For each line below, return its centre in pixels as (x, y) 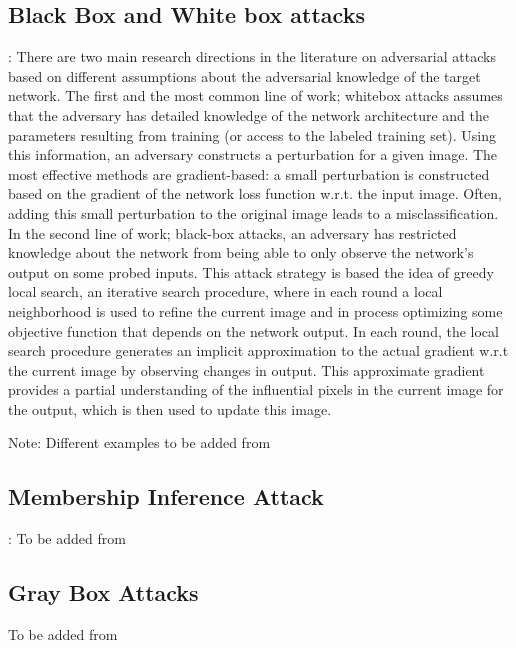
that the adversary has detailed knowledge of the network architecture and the (249, 114)
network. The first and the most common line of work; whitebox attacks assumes (255, 95)
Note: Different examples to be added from (139, 442)
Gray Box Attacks (103, 592)
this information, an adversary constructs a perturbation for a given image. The (253, 154)
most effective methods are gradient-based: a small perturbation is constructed (249, 173)
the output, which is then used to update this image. (170, 408)
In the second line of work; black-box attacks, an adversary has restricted (232, 232)
